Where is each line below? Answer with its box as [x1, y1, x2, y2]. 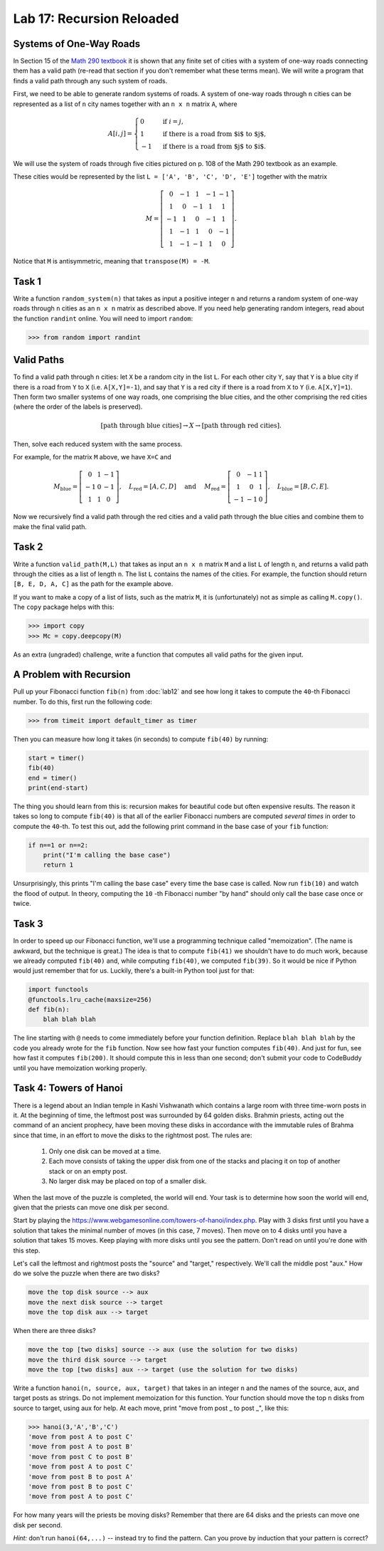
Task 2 [13, 541, 43, 553]
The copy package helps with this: [13, 602, 114, 612]
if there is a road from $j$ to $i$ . [162, 142, 267, 150]
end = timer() [28, 773, 78, 782]
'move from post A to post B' [28, 1443, 134, 1451]
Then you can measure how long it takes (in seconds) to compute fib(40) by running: [13, 734, 269, 743]
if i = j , [162, 117, 184, 125]
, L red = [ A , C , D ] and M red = [119, 483, 227, 493]
